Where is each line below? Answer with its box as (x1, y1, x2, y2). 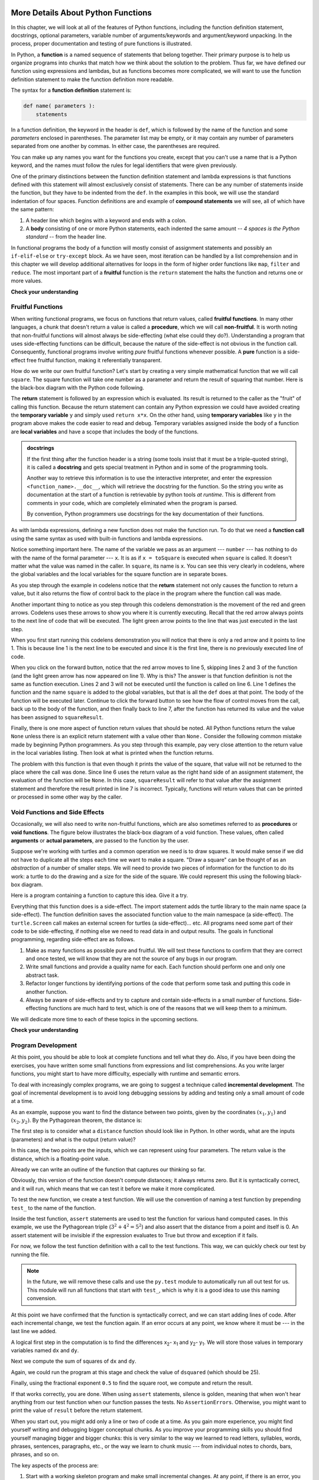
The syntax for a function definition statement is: (11, 86, 132, 94)
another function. (25, 988, 68, 995)
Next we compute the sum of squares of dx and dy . (11, 1357, 137, 1365)
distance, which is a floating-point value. (11, 1155, 110, 1162)
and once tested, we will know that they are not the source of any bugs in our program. (25, 955, 237, 962)
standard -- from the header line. (25, 233, 106, 240)
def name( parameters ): (23, 102, 96, 110)
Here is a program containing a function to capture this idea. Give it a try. (11, 892, 188, 899)
